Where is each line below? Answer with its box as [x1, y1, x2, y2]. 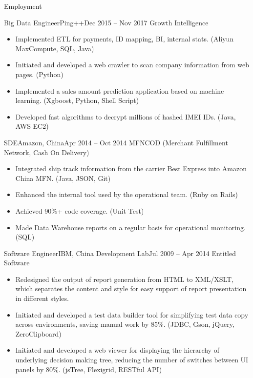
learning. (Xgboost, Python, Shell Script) [15, 95, 139, 105]
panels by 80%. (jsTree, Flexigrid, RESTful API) [15, 364, 162, 374]
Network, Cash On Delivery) [4, 147, 89, 157]
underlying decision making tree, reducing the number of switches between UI [15, 355, 249, 365]
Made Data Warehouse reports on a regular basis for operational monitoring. [15, 222, 246, 232]
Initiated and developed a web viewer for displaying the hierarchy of [15, 345, 219, 355]
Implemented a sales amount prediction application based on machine [15, 85, 224, 96]
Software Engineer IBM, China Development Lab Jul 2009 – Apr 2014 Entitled [4, 248, 236, 258]
